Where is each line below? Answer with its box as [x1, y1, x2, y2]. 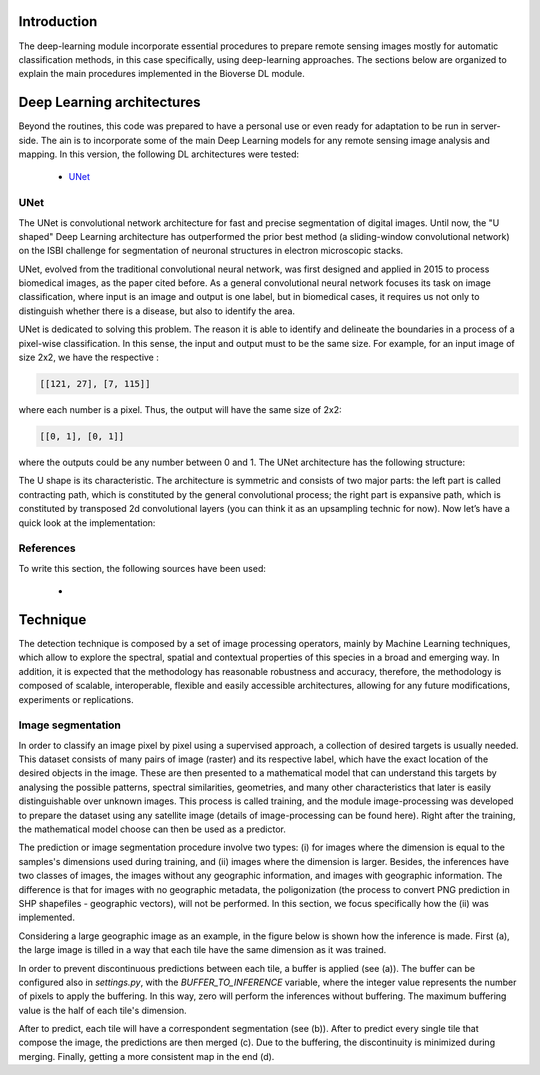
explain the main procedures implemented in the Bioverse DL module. [18, 68, 305, 80]
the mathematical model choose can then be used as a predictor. [18, 823, 287, 835]
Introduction [18, 13, 98, 30]
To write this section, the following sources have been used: [18, 562, 267, 574]
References [18, 541, 76, 555]
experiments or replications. [18, 693, 134, 705]
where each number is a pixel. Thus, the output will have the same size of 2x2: [18, 404, 342, 415]
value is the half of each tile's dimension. [18, 1004, 187, 1016]
